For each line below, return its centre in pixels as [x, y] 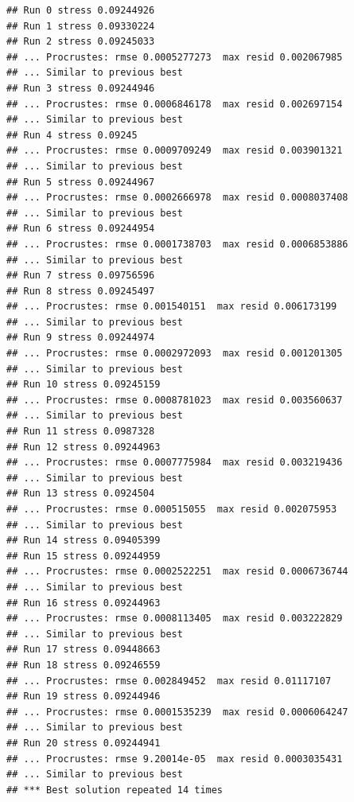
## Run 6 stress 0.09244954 [81, 229]
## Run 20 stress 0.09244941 [84, 743]
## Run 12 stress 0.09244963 [84, 447]
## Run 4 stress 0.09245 [72, 135]
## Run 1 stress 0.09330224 [81, 26]
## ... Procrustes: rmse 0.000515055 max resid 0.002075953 [172, 509]
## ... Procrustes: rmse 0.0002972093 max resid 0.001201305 [175, 354]
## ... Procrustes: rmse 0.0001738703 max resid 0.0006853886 [177, 244]
